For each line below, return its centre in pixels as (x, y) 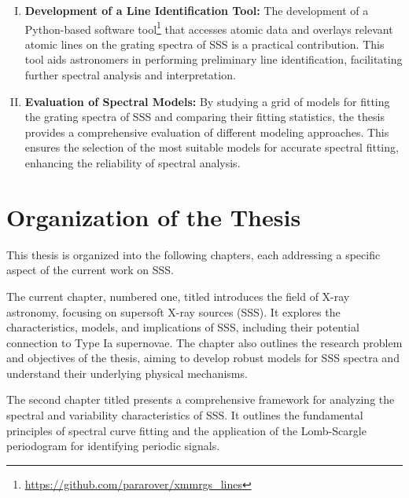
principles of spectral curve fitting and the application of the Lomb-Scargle (186, 430)
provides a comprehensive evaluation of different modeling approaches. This (207, 132)
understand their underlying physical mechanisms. (127, 373)
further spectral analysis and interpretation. (130, 75)
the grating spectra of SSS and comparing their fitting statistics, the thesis (204, 117)
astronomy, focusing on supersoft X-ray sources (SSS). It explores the (173, 311)
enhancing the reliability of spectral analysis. (133, 163)
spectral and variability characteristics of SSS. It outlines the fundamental (185, 415)
